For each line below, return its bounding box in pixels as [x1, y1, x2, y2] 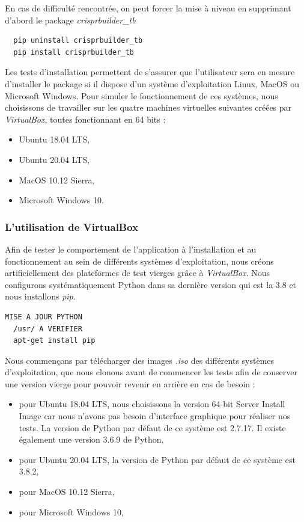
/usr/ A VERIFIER [13, 324, 82, 333]
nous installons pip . [5, 290, 76, 302]
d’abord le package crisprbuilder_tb [5, 13, 136, 26]
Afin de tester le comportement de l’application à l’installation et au [5, 242, 257, 255]
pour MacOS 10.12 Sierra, [19, 485, 115, 498]
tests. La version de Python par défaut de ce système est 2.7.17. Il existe [19, 421, 286, 434]
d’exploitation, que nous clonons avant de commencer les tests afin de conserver [5, 366, 298, 378]
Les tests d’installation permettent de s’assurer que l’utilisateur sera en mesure [5, 66, 295, 78]
